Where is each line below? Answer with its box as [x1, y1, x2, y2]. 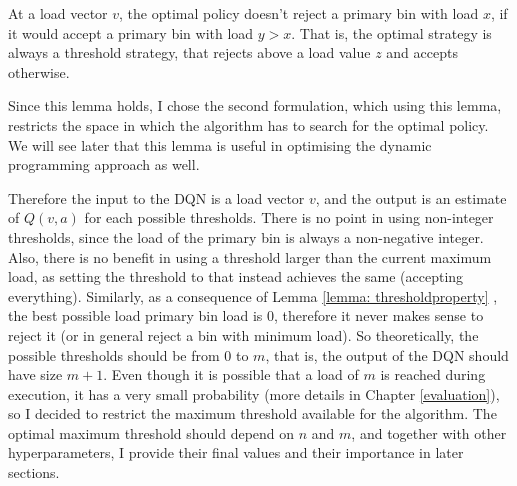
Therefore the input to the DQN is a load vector [8, 187, 305, 208]
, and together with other [351, 422, 507, 443]
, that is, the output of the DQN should [265, 344, 509, 365]
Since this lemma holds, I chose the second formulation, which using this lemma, [8, 95, 502, 116]
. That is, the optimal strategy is [291, 22, 492, 43]
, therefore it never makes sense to [274, 305, 484, 326]
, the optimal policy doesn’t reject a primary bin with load [119, 3, 479, 23]
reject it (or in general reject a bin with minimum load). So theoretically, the [8, 324, 479, 345]
